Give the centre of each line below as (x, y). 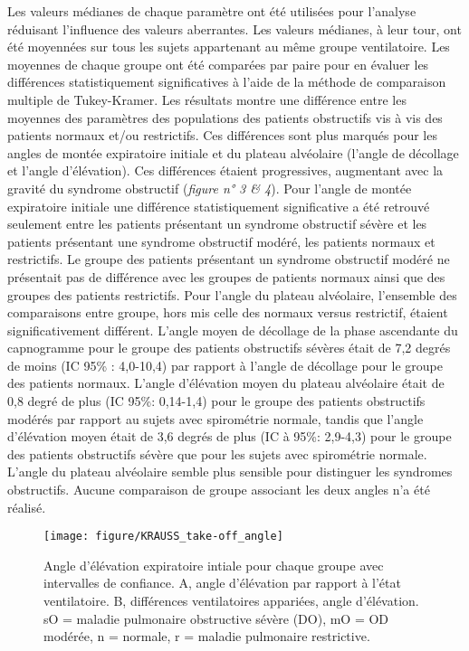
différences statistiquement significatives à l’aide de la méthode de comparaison (227, 82)
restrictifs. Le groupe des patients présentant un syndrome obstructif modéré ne (229, 259)
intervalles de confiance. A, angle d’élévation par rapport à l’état (222, 583)
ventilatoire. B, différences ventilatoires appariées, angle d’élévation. (231, 601)
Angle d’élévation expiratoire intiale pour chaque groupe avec (214, 565)
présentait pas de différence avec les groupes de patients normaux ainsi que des (226, 276)
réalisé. (27, 507)
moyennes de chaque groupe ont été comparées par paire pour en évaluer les (218, 64)
